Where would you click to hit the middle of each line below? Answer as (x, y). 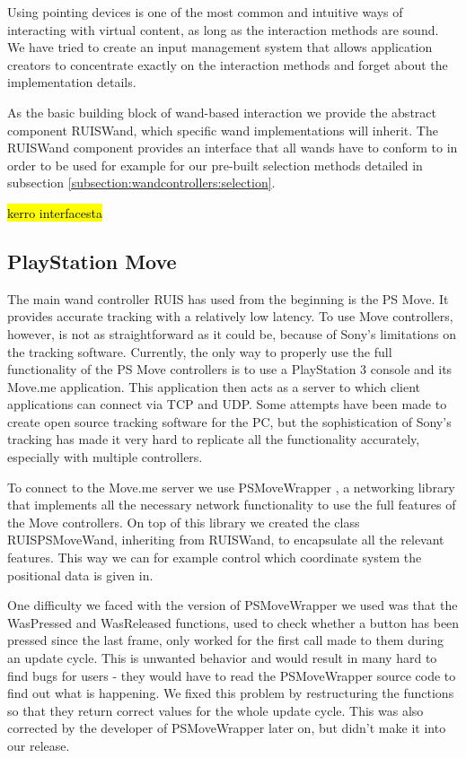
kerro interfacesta (55, 212)
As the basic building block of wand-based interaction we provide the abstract (222, 112)
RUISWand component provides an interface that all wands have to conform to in (233, 148)
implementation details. (72, 82)
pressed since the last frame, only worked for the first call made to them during (225, 640)
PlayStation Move (92, 261)
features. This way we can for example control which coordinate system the (215, 558)
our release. (39, 745)
